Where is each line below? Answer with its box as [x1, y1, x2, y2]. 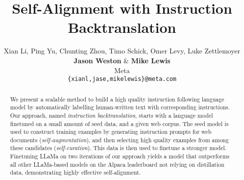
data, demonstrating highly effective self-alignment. [10, 168, 141, 177]
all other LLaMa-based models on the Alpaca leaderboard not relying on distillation [10, 160, 224, 168]
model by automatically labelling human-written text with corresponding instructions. [10, 103, 230, 111]
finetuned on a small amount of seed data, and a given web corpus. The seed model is [10, 119, 229, 128]
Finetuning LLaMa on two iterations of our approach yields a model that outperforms [10, 152, 230, 160]
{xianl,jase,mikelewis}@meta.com [68, 76, 176, 83]
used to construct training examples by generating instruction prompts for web [10, 128, 212, 136]
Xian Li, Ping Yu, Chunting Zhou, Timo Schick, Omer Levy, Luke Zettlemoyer [3, 46, 241, 56]
